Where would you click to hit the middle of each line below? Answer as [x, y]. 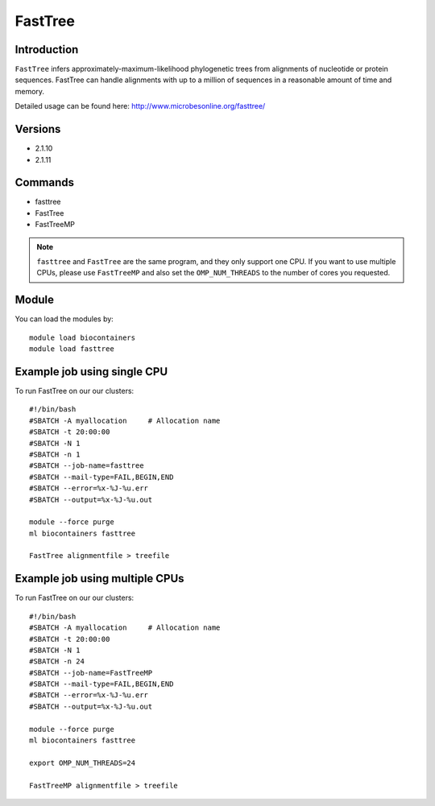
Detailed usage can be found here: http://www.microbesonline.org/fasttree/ [140, 106]
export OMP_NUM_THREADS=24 [83, 763]
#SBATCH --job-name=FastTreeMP [91, 673]
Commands [45, 182]
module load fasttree [72, 349]
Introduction [47, 50]
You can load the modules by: [64, 319]
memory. [29, 91]
